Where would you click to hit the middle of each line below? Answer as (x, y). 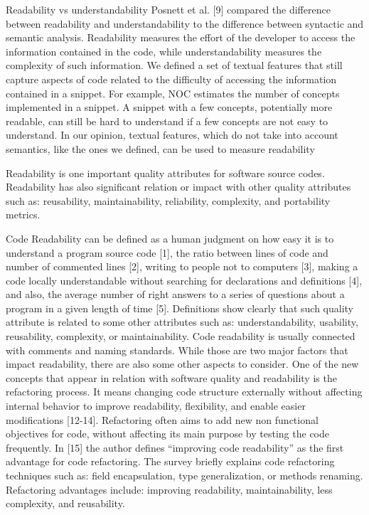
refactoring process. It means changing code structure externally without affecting (184, 392)
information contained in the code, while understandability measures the (164, 51)
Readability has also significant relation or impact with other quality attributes (178, 187)
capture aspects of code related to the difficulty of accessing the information (171, 79)
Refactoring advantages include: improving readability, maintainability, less (169, 489)
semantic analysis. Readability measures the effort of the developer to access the (181, 37)
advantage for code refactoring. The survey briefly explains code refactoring (170, 461)
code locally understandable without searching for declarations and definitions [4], (184, 280)
